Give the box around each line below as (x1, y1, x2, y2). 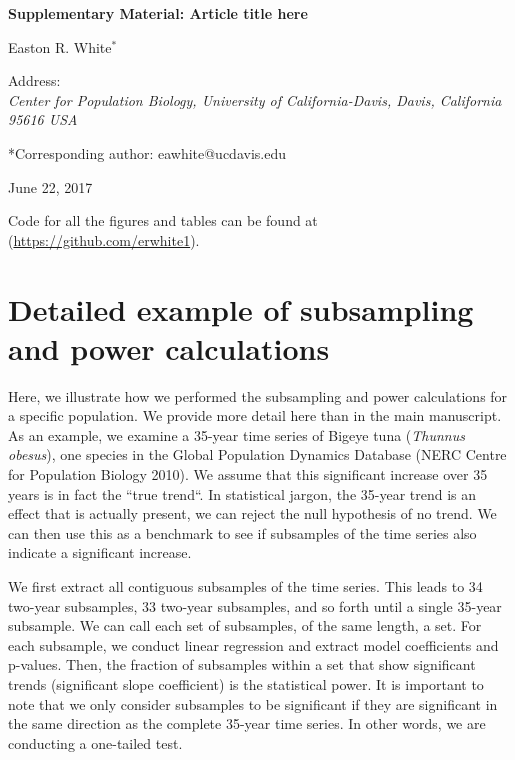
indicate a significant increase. (8, 542, 192, 563)
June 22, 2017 (8, 176, 93, 197)
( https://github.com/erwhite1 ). (8, 229, 200, 250)
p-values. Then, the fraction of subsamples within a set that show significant (8, 654, 476, 675)
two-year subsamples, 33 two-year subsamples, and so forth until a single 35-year (8, 595, 502, 616)
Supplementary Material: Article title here (8, 3, 308, 23)
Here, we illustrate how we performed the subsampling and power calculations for (8, 385, 508, 406)
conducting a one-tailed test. (8, 732, 183, 753)
